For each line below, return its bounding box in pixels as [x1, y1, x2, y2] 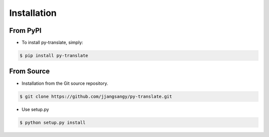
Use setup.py [21, 106, 49, 112]
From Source [9, 67, 50, 75]
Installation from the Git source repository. [21, 80, 109, 86]
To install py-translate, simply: [21, 40, 83, 46]
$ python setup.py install [19, 120, 86, 125]
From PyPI [9, 26, 42, 35]
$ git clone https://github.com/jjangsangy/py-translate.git [19, 93, 172, 99]
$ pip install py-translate [19, 53, 88, 59]
